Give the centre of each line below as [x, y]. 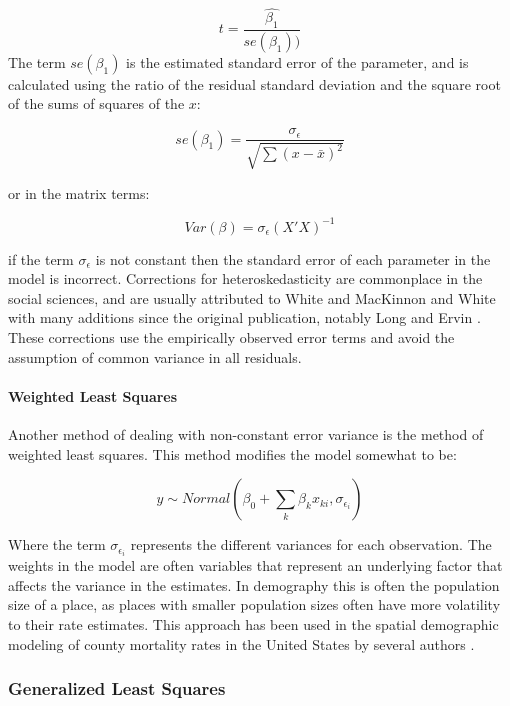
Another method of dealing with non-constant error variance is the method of [246, 433]
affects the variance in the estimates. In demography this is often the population [254, 584]
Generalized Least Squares [117, 688]
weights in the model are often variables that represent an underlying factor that [255, 565]
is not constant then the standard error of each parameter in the [293, 258]
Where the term [57, 544]
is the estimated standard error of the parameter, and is [297, 61]
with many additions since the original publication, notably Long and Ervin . [244, 317]
